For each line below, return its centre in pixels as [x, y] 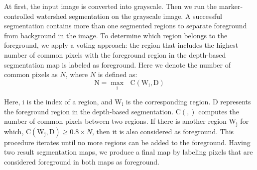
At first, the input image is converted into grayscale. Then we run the [110, 6]
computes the [219, 111]
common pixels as [31, 74]
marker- [231, 6]
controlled [19, 16]
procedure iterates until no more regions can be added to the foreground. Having [127, 142]
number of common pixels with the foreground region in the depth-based [115, 54]
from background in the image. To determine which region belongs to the [116, 35]
